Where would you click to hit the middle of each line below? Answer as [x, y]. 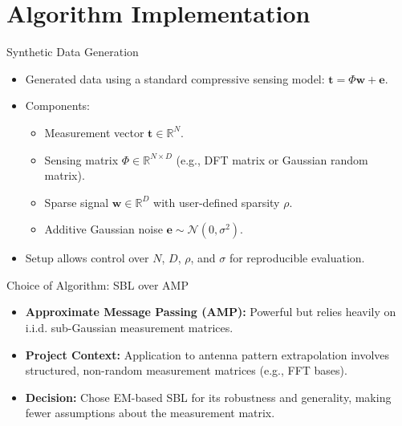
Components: [57, 105]
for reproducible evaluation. [297, 258]
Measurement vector [94, 132]
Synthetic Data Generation [73, 52]
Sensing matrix [81, 159]
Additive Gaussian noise [104, 229]
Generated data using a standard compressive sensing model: [175, 78]
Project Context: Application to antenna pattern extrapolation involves [207, 354]
